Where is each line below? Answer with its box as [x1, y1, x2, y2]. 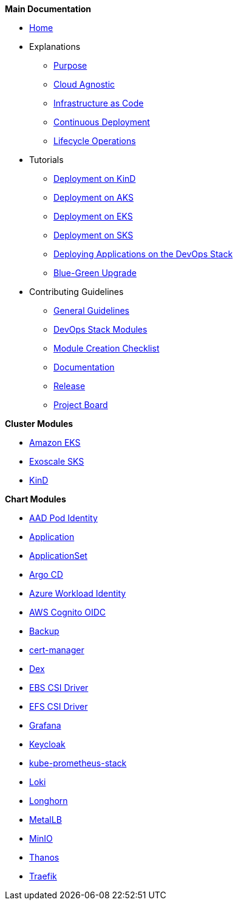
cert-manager [29, 645, 84, 655]
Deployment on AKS [53, 192, 134, 203]
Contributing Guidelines [29, 286, 124, 297]
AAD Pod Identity [29, 513, 98, 523]
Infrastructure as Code [53, 98, 144, 108]
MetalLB [29, 814, 62, 825]
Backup [29, 626, 59, 636]
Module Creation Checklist [53, 343, 160, 353]
